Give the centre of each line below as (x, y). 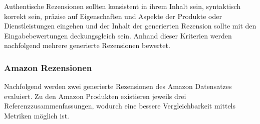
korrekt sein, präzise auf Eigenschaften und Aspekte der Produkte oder (113, 16)
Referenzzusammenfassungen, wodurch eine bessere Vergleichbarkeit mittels (120, 106)
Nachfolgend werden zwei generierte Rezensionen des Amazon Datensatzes (118, 86)
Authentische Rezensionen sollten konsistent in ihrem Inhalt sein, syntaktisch (122, 6)
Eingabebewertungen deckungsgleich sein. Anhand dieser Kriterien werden (118, 35)
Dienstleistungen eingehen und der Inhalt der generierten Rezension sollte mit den (130, 26)
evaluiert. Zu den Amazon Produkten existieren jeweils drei (95, 96)
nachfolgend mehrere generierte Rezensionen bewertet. (87, 45)
